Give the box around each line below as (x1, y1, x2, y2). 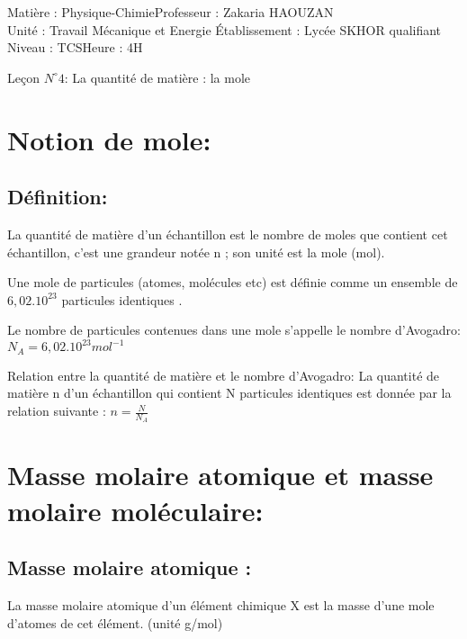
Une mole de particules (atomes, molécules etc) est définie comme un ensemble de (7, 273, 458, 292)
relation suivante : (7, 401, 106, 420)
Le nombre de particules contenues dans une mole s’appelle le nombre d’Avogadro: (7, 320, 461, 339)
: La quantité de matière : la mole (64, 67, 251, 86)
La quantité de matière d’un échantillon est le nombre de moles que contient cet (7, 224, 448, 243)
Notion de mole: (7, 121, 211, 157)
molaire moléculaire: (7, 491, 264, 528)
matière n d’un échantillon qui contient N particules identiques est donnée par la (7, 383, 452, 402)
